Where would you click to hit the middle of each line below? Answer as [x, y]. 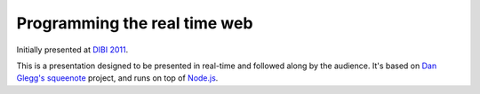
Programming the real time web [135, 23]
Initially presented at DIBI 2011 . [72, 50]
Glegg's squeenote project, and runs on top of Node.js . [117, 78]
